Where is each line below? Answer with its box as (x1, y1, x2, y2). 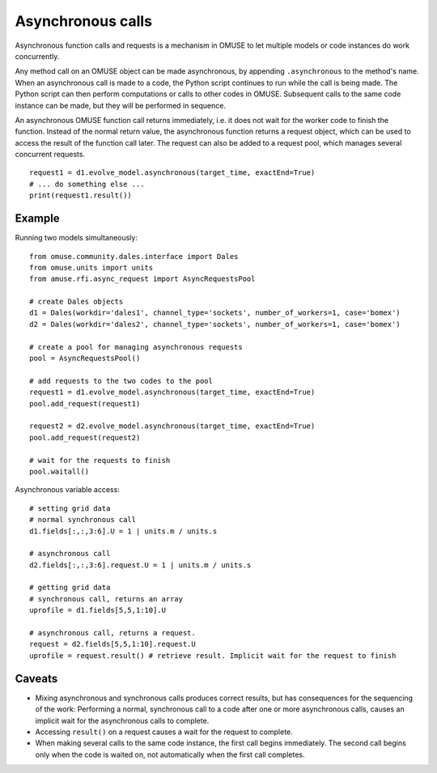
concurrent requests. (15, 150, 85, 159)
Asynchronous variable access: (15, 485, 121, 495)
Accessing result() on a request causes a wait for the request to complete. (35, 727, 293, 737)
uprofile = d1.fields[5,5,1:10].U (29, 605, 166, 615)
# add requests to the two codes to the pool (29, 376, 214, 385)
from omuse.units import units (29, 263, 154, 272)
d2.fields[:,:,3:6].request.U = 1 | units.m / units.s (29, 560, 252, 570)
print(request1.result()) (29, 191, 133, 200)
